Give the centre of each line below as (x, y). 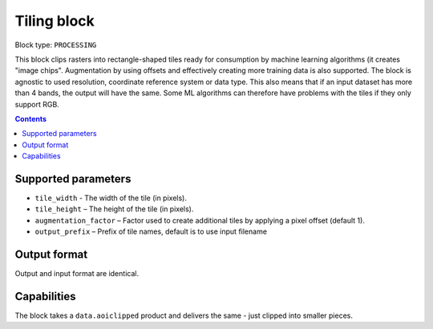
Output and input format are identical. (77, 274)
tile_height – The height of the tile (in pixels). (114, 209)
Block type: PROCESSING (56, 45)
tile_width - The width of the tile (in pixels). (111, 198)
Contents (31, 118)
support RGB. (37, 104)
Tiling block (55, 21)
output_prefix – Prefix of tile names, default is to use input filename (151, 231)
